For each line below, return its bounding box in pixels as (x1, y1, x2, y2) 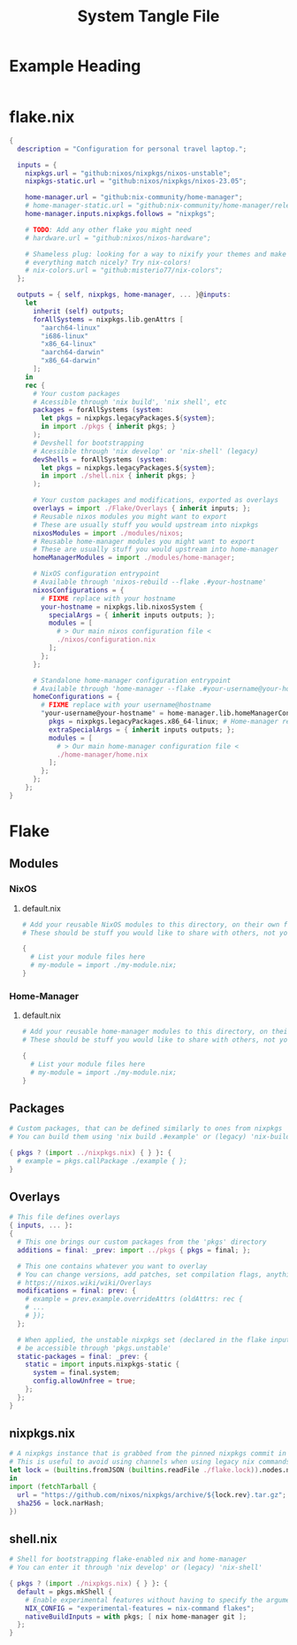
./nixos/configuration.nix (56, 635, 156, 644)
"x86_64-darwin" (41, 356, 101, 365)
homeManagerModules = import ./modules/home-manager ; (32, 554, 236, 563)
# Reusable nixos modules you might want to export (32, 512, 227, 521)
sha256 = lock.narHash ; (17, 1499, 104, 1508)
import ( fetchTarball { (9, 1482, 97, 1491)
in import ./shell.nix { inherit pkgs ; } (41, 471, 196, 480)
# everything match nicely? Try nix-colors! (25, 258, 192, 267)
